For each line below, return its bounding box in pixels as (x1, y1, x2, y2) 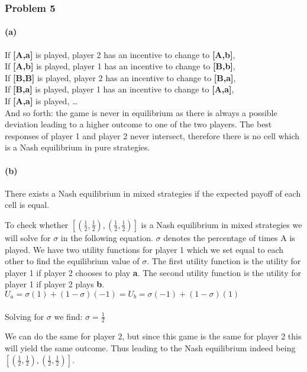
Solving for (5, 310, 44, 322)
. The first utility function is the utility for (147, 255, 301, 267)
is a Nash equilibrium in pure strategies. (5, 141, 150, 153)
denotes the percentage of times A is (163, 231, 295, 243)
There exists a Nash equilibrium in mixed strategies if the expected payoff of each (5, 187, 301, 199)
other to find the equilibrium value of (5, 255, 140, 267)
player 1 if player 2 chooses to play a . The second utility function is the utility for (5, 266, 301, 278)
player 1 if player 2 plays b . (5, 278, 105, 290)
